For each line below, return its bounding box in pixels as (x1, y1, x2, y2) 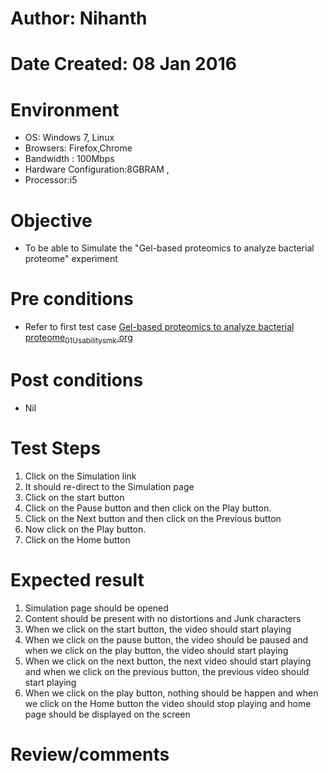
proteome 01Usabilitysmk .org (24, 332, 133, 346)
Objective (10, 209, 93, 232)
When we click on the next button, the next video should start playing (24, 655, 312, 667)
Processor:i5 (24, 174, 78, 186)
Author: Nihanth (10, 7, 148, 30)
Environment (10, 98, 120, 121)
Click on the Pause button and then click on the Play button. (24, 502, 272, 514)
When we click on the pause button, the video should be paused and (24, 633, 309, 646)
